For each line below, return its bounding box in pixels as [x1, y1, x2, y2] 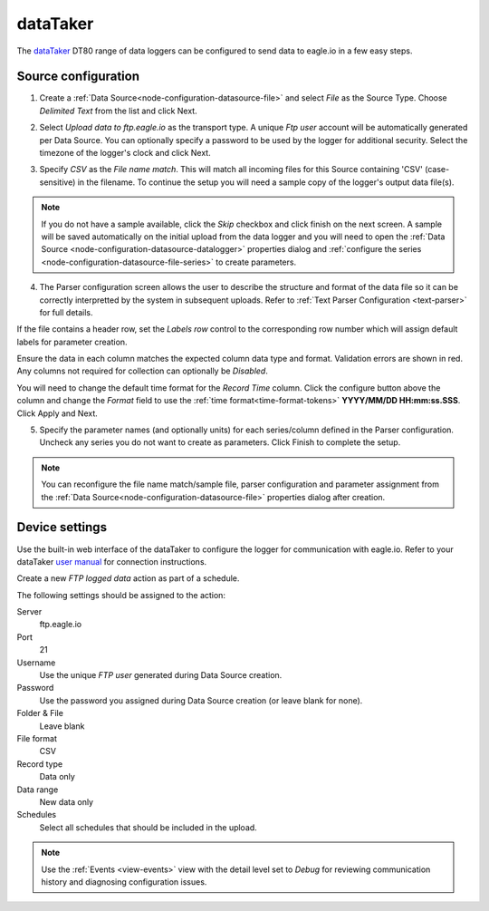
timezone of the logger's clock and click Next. [39, 148, 212, 159]
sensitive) [39, 177, 76, 188]
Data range [16, 784, 59, 795]
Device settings [16, 519, 108, 535]
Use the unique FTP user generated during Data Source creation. [39, 670, 283, 681]
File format [16, 732, 58, 743]
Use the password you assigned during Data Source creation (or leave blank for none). [39, 694, 363, 706]
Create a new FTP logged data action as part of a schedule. [16, 573, 240, 584]
